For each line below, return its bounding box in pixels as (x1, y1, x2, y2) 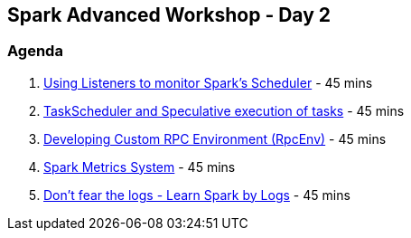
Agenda (7, 42, 63, 61)
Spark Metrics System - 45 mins (43, 158, 236, 175)
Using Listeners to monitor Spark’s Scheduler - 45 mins (43, 74, 373, 90)
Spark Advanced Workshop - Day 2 (7, 4, 332, 26)
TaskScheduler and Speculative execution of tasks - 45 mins (43, 102, 405, 119)
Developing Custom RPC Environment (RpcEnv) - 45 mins (43, 130, 387, 147)
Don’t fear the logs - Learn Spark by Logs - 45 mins (43, 186, 350, 203)
